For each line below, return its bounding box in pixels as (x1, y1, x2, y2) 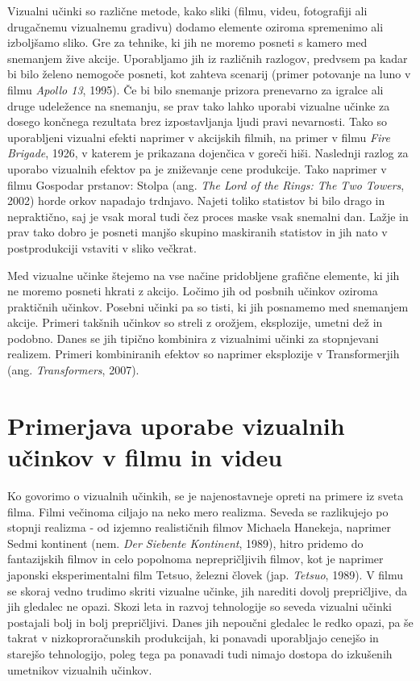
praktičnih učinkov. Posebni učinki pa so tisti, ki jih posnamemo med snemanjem (7, 298, 409, 315)
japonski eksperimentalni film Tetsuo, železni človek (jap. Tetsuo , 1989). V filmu (7, 566, 404, 583)
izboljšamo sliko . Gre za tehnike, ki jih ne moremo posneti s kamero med (7, 34, 368, 51)
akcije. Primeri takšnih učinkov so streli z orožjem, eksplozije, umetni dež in (7, 314, 383, 331)
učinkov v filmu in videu (7, 441, 283, 474)
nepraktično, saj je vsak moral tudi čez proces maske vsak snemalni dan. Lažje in (7, 207, 409, 224)
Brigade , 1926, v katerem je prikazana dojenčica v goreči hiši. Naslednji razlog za (7, 144, 409, 161)
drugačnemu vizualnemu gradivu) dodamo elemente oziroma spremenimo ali (7, 18, 384, 35)
